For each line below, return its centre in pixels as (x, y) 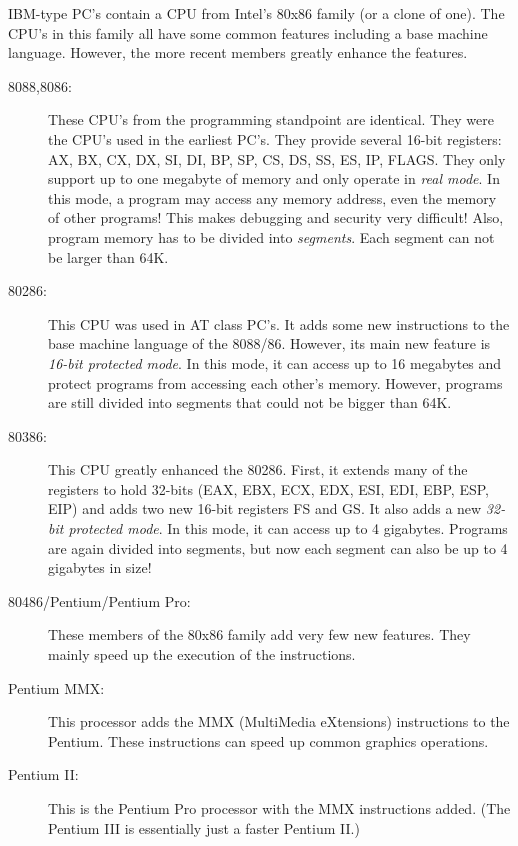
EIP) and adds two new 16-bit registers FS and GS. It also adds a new (265, 508)
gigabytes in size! (100, 567)
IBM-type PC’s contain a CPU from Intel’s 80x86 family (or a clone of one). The (256, 13)
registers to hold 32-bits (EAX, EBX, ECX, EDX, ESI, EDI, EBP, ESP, (268, 488)
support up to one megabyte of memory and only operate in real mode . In (274, 178)
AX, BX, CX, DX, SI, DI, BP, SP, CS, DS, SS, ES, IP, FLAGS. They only (277, 158)
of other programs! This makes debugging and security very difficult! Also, (276, 217)
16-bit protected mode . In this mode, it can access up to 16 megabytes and (275, 362)
